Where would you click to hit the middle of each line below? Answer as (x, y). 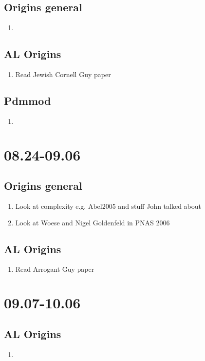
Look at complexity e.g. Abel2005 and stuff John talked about (108, 206)
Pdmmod (28, 100)
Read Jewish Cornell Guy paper (63, 74)
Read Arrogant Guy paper (55, 269)
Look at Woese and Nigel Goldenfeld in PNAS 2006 (93, 222)
